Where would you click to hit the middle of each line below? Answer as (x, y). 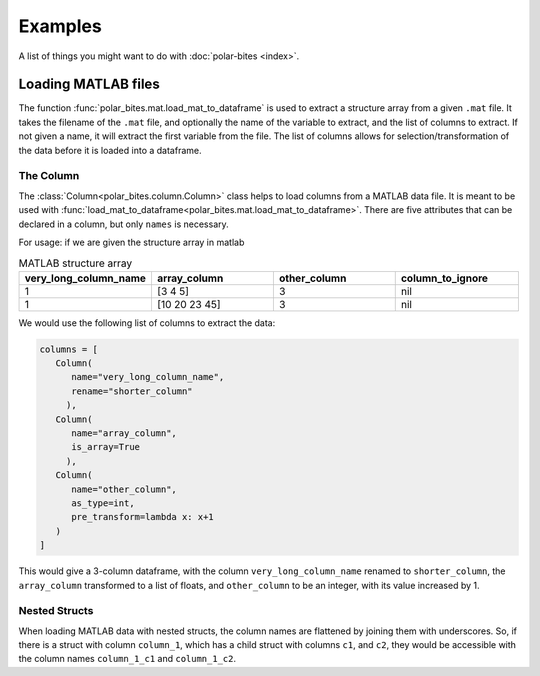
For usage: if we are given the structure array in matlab (131, 242)
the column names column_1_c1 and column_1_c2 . (127, 659)
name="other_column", (124, 489)
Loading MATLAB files (89, 84)
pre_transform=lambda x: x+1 (142, 517)
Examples (60, 26)
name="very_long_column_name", (148, 377)
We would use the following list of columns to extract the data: (147, 322)
